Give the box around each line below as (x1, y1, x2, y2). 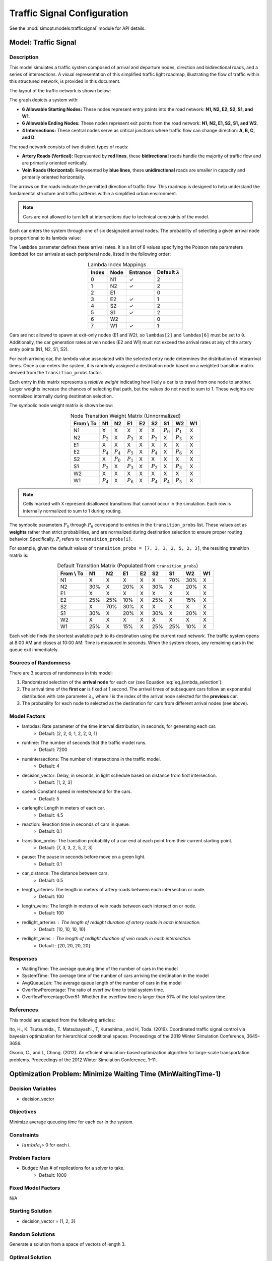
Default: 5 (39, 795, 59, 801)
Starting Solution (9, 1208, 52, 1215)
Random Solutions (9, 1231, 55, 1238)
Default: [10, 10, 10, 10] (39, 926, 86, 932)
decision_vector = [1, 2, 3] (22, 1218, 76, 1224)
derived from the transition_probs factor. (9, 370, 103, 376)
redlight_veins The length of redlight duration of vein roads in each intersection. (22, 936, 191, 942)
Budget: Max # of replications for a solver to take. (22, 1165, 125, 1171)
